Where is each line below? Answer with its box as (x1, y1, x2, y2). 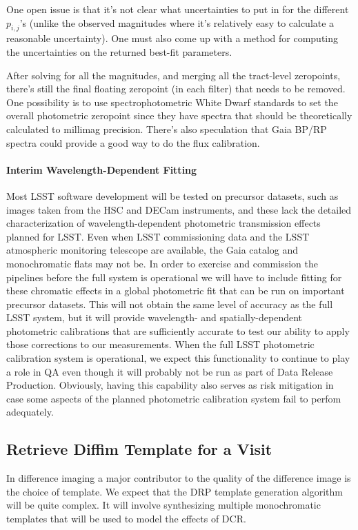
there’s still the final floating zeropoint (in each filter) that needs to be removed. (6, 81, 346, 96)
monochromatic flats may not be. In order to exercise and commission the (6, 256, 318, 270)
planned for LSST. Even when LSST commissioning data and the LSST (6, 229, 310, 243)
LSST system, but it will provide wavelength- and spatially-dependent (6, 310, 303, 325)
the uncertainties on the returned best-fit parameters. (6, 44, 232, 59)
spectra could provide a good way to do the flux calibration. (6, 135, 260, 150)
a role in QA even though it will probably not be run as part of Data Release (6, 364, 333, 378)
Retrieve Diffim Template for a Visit (6, 438, 272, 460)
